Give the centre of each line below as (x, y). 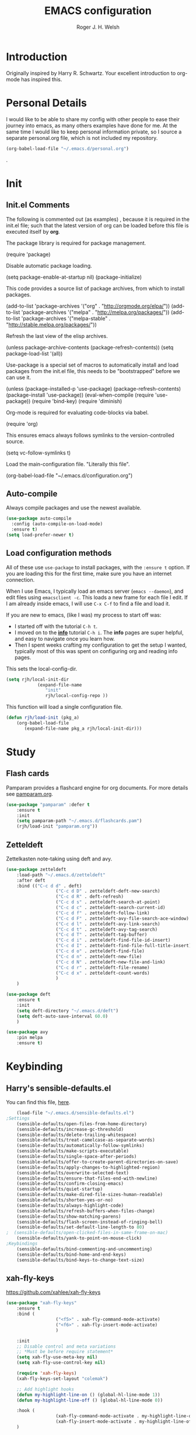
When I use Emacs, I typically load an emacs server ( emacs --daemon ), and (95, 591)
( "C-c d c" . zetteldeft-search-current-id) (111, 908)
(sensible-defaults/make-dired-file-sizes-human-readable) (90, 1195)
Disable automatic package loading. (49, 265)
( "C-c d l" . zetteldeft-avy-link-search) (108, 924)
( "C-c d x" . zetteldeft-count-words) (103, 973)
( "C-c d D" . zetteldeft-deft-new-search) (108, 891)
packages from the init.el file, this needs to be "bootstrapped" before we (93, 371)
